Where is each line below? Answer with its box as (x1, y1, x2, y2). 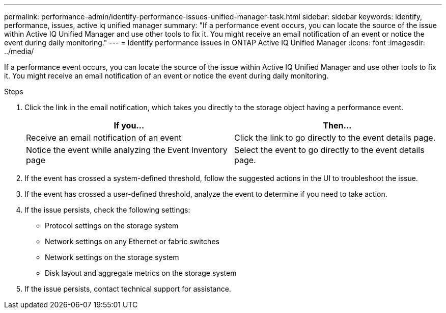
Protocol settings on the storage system (45, 221, 179, 230)
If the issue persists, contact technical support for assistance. (24, 284, 231, 293)
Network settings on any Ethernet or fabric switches (45, 237, 219, 246)
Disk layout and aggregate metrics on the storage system (45, 269, 237, 277)
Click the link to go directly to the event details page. (234, 133, 436, 143)
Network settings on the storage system (45, 253, 179, 262)
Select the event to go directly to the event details (234, 145, 425, 155)
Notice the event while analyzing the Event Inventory (26, 145, 228, 155)
